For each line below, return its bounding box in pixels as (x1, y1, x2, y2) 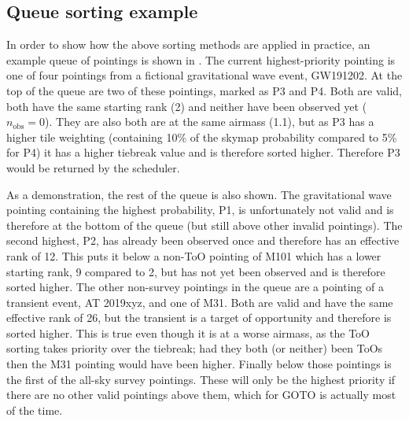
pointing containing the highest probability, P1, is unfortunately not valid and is (6, 201, 394, 218)
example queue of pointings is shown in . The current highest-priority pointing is (6, 51, 396, 68)
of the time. (6, 401, 63, 418)
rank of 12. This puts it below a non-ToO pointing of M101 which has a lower (6, 247, 381, 264)
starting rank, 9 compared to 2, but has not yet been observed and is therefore (6, 263, 385, 279)
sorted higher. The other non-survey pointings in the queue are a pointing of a (6, 279, 384, 295)
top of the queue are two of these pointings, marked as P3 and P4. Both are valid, (6, 82, 402, 98)
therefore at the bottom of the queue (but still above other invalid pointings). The (6, 216, 403, 233)
